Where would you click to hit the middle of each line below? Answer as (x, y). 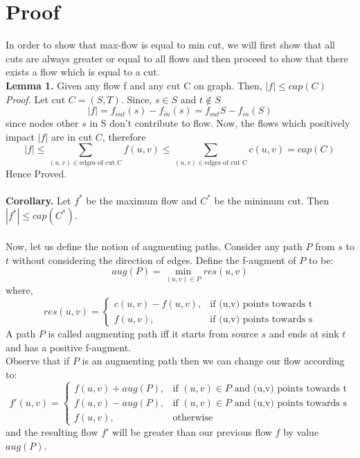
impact (20, 136)
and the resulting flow (52, 431)
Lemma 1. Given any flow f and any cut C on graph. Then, (134, 85)
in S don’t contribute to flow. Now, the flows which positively (220, 123)
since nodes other (42, 123)
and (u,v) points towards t (290, 388)
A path (21, 333)
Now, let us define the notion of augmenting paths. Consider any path (154, 246)
